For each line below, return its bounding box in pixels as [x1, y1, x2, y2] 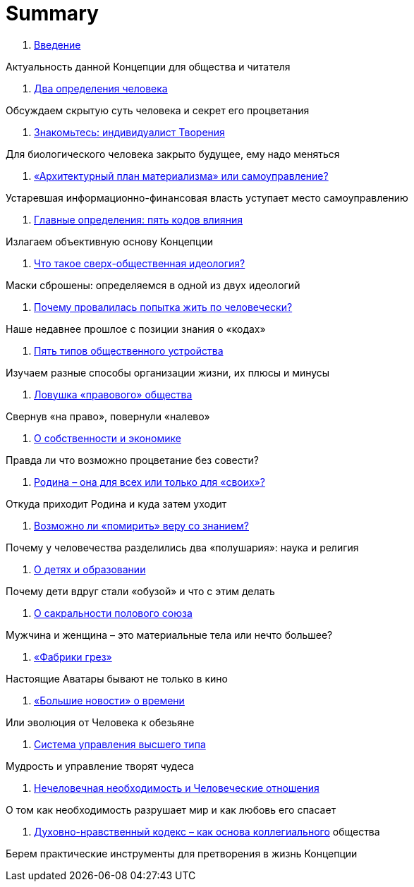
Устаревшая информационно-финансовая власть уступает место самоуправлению [6, 191, 408, 204]
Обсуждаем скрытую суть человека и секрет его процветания [6, 104, 310, 116]
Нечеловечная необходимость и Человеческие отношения [34, 781, 319, 794]
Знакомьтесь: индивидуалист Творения [34, 126, 225, 138]
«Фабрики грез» [34, 650, 112, 663]
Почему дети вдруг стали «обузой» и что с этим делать [6, 585, 275, 597]
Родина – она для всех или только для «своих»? [34, 475, 265, 488]
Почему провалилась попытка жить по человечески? [34, 300, 293, 313]
